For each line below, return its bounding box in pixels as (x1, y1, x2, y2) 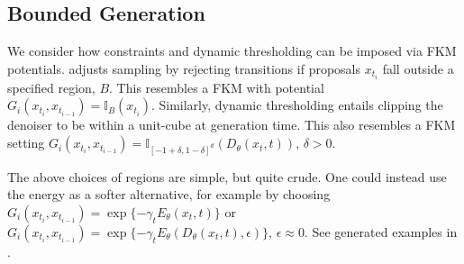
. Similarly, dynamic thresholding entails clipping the (150, 96, 443, 114)
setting (7, 133, 45, 152)
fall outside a (382, 59, 454, 77)
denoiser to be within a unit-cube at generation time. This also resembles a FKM (7, 115, 456, 134)
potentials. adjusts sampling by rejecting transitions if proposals (7, 59, 360, 77)
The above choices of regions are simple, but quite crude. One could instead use (7, 167, 447, 186)
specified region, (7, 77, 96, 96)
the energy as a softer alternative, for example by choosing (7, 185, 331, 204)
